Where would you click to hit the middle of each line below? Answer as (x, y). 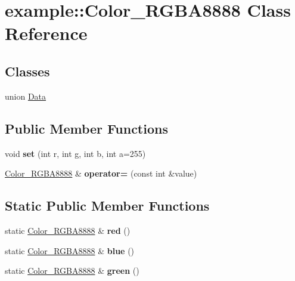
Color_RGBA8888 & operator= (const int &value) (101, 173)
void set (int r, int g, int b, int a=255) (75, 153)
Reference (46, 33)
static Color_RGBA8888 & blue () (70, 250)
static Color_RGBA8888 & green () (72, 271)
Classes (27, 71)
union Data (26, 96)
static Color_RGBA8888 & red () (68, 230)
